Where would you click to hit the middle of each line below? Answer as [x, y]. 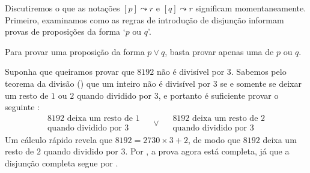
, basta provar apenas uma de [219, 51]
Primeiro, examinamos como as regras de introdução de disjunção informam [144, 19]
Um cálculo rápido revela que [59, 139]
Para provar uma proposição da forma [75, 51]
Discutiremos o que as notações [62, 8]
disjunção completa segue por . [62, 163]
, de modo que [214, 139]
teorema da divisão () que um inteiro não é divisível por [108, 83]
